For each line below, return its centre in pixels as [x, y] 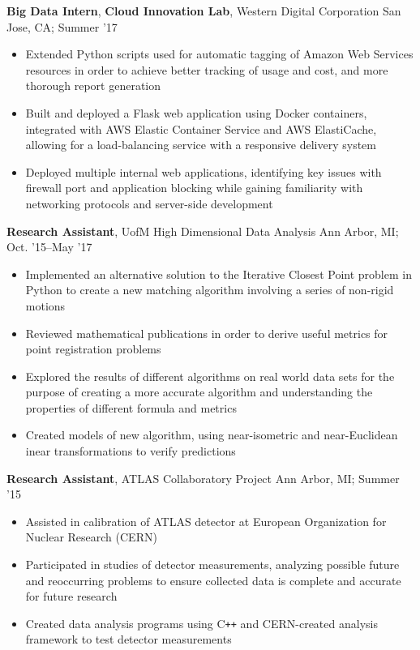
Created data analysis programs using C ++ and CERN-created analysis [201, 623]
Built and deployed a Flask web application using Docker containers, [196, 112]
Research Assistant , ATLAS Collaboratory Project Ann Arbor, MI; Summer [203, 478]
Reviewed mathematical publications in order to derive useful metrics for [207, 333]
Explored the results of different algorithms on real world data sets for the [210, 376]
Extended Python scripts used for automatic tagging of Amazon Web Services [219, 54]
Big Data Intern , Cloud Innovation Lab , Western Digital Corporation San [204, 11]
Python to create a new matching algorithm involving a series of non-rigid [210, 290]
